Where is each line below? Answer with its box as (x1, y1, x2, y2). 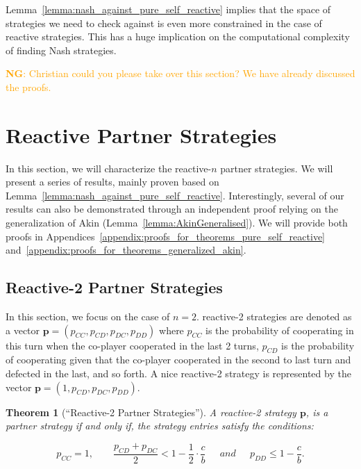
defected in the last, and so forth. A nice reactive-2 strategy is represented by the (6, 366, 351, 381)
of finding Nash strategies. (6, 42, 117, 57)
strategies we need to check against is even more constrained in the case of (6, 15, 322, 30)
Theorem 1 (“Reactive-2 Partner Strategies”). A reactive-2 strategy (6, 404, 296, 419)
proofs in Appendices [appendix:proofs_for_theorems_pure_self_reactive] (6, 229, 325, 243)
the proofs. (6, 79, 51, 94)
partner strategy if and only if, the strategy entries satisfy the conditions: (6, 418, 314, 433)
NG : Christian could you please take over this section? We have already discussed (6, 66, 355, 81)
